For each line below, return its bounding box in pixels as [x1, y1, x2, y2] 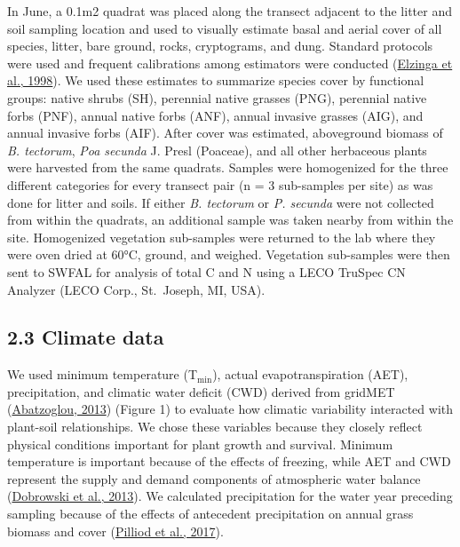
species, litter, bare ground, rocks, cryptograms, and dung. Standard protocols [7, 36, 433, 55]
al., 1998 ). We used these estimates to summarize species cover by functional [7, 71, 424, 90]
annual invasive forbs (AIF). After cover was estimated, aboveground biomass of [7, 123, 443, 142]
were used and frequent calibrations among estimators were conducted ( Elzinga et [7, 53, 453, 72]
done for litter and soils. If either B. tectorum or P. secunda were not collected [7, 193, 434, 211]
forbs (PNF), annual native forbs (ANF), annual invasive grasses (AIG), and [7, 106, 424, 124]
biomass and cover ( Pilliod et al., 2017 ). [7, 521, 224, 540]
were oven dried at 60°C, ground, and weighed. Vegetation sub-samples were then [7, 245, 450, 264]
